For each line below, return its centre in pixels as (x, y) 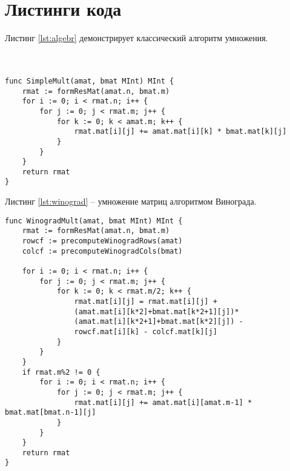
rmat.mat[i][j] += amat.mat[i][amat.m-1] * (163, 402)
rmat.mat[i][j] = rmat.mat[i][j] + (146, 301)
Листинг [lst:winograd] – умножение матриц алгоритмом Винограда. (131, 201)
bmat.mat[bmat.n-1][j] (51, 413)
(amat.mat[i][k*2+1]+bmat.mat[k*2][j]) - (159, 322)
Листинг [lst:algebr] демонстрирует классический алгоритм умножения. (137, 38)
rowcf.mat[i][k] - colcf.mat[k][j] (146, 331)
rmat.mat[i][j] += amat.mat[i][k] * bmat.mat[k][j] (180, 132)
